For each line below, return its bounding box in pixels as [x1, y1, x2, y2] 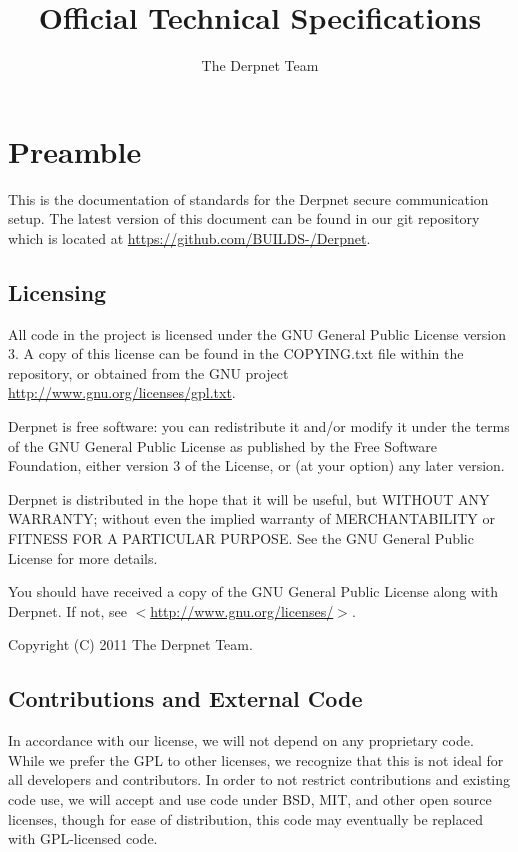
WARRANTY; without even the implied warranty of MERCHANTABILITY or [8, 508, 496, 529]
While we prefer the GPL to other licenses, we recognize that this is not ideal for [8, 749, 504, 770]
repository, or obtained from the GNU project [8, 362, 289, 383]
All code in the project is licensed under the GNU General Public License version [8, 323, 507, 344]
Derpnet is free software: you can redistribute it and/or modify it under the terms [8, 416, 510, 437]
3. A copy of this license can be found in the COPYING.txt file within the [8, 343, 464, 364]
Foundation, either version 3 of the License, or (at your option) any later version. [8, 455, 505, 476]
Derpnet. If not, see [8, 600, 127, 621]
